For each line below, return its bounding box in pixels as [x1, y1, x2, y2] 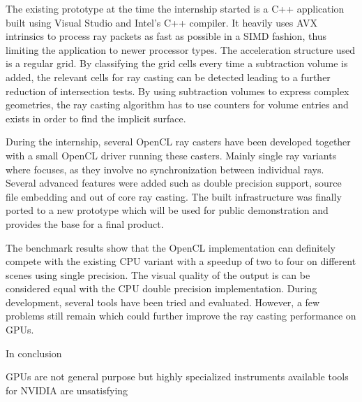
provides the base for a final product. [6, 216, 164, 231]
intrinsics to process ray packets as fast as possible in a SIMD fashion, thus [6, 29, 327, 43]
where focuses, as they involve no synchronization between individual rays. [6, 161, 324, 176]
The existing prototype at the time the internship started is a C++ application [6, 1, 345, 15]
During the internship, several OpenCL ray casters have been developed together [6, 134, 351, 149]
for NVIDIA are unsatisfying [6, 382, 128, 397]
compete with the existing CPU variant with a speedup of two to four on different [6, 254, 356, 268]
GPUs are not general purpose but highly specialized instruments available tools [6, 369, 349, 384]
